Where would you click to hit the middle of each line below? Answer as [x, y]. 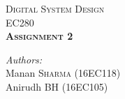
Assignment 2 [39, 36]
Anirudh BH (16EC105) [57, 86]
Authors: [24, 59]
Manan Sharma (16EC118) [63, 73]
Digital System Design [55, 8]
